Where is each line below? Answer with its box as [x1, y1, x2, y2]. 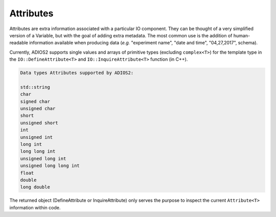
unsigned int [20, 134, 53, 140]
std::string [20, 84, 51, 90]
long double [20, 184, 51, 190]
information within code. [9, 204, 61, 210]
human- [233, 32, 250, 38]
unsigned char [20, 106, 56, 112]
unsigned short [20, 120, 58, 126]
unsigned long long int [20, 163, 80, 168]
